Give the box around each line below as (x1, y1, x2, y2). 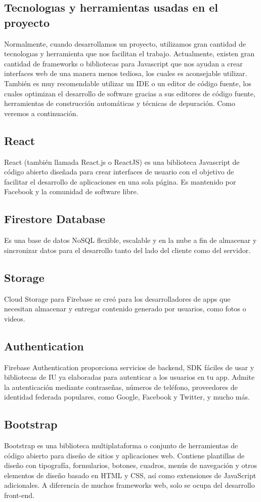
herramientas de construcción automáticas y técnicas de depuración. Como (4, 98, 235, 109)
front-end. (4, 490, 34, 500)
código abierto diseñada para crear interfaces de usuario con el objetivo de (4, 166, 234, 177)
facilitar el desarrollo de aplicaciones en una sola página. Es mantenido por (4, 176, 236, 187)
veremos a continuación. (4, 107, 78, 118)
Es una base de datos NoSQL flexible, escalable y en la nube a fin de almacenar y (4, 235, 257, 245)
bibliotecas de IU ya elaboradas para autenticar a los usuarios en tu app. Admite (4, 372, 255, 382)
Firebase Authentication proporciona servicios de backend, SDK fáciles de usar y (4, 362, 254, 372)
